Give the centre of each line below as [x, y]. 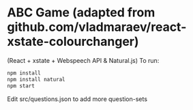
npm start [21, 86]
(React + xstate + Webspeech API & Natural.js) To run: [83, 60]
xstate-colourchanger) [73, 42]
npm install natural [36, 79]
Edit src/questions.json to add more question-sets [77, 99]
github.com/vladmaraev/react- [97, 27]
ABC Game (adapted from [81, 13]
